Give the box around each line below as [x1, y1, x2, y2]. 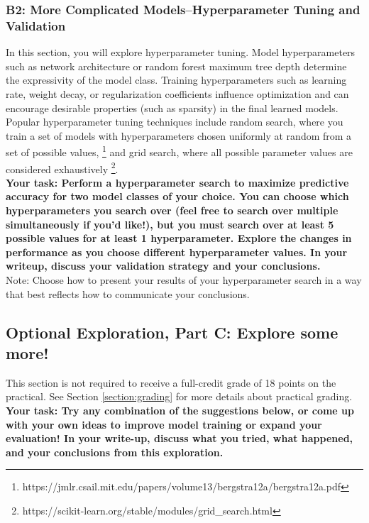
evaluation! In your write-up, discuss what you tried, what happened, [6, 431, 353, 446]
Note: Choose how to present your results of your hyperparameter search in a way [6, 272, 362, 287]
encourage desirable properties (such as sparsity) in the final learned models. [6, 100, 338, 115]
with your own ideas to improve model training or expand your [6, 417, 322, 431]
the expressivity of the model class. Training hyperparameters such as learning [6, 72, 347, 87]
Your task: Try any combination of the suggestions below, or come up [6, 402, 354, 417]
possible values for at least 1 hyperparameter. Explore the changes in [6, 231, 352, 246]
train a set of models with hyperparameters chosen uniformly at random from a [6, 128, 352, 143]
